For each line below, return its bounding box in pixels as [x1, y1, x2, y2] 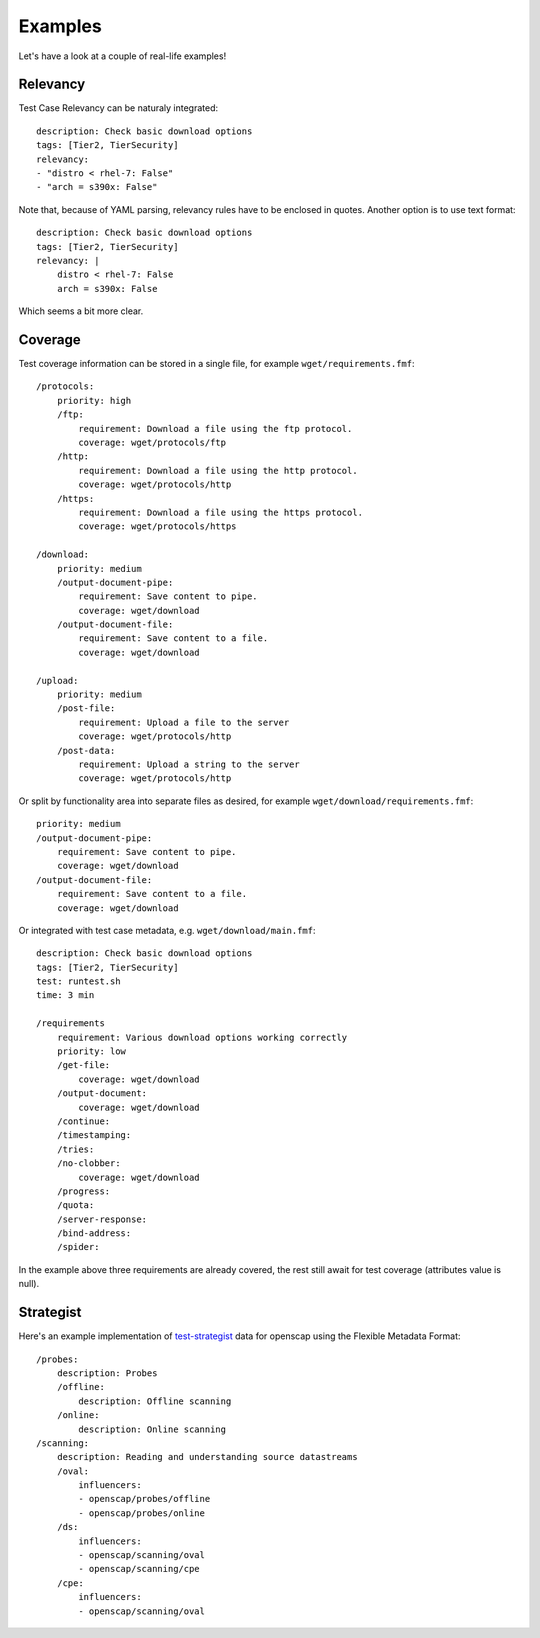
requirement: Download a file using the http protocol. [78, 465, 359, 476]
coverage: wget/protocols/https [78, 521, 237, 532]
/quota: [56, 1200, 95, 1211]
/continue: [56, 1115, 111, 1127]
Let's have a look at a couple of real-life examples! [18, 50, 227, 62]
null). [18, 1278, 40, 1290]
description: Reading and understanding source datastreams [56, 1451, 359, 1463]
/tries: [56, 1143, 95, 1155]
